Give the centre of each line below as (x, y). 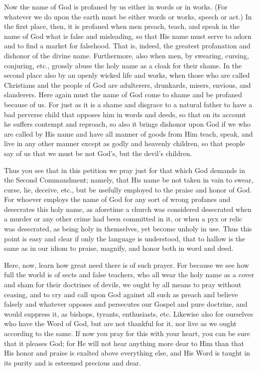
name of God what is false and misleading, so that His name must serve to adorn (128, 36)
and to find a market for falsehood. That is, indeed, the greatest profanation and (127, 46)
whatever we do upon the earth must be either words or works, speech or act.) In (128, 16)
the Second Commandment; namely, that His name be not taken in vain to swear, (129, 180)
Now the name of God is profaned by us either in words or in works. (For (116, 6)
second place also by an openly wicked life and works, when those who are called (127, 75)
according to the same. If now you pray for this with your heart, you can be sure (127, 333)
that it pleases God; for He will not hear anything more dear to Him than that (124, 343)
